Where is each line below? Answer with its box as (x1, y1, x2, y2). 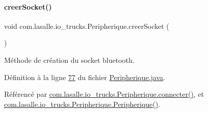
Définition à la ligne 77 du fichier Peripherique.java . (4, 71, 165, 82)
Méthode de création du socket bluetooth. (4, 54, 135, 65)
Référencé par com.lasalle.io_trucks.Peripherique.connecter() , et (4, 89, 204, 99)
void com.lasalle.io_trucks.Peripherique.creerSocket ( (4, 20, 169, 31)
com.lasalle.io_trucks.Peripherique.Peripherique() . (4, 98, 161, 109)
